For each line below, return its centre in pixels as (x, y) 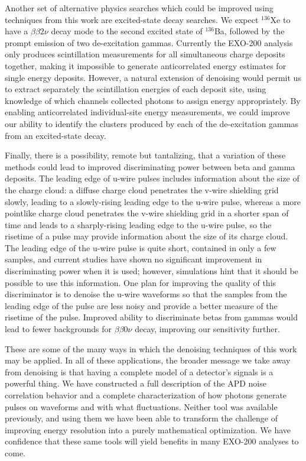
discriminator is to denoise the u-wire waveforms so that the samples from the (146, 294)
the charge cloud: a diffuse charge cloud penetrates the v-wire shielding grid (142, 189)
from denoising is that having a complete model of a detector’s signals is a (139, 371)
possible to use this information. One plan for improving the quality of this (141, 282)
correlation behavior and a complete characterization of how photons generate (146, 395)
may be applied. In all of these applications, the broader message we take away (148, 360)
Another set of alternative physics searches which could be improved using (139, 8)
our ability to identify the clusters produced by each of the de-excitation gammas (152, 123)
